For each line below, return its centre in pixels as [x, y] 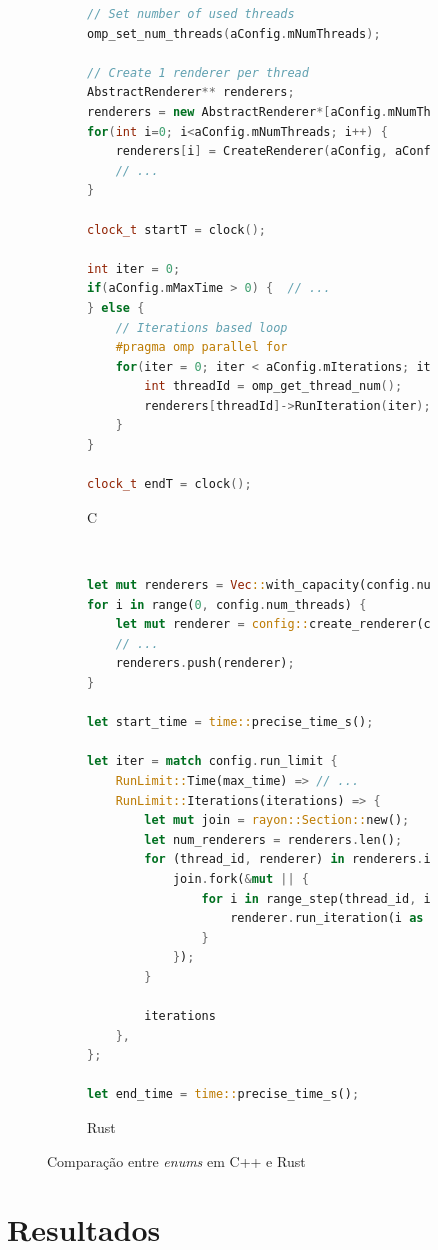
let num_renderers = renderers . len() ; [273, 839]
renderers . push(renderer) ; [205, 663]
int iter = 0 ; [134, 268]
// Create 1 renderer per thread [198, 72]
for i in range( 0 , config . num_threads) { [227, 604]
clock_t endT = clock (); [169, 484]
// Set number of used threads [191, 14]
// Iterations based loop [201, 327]
